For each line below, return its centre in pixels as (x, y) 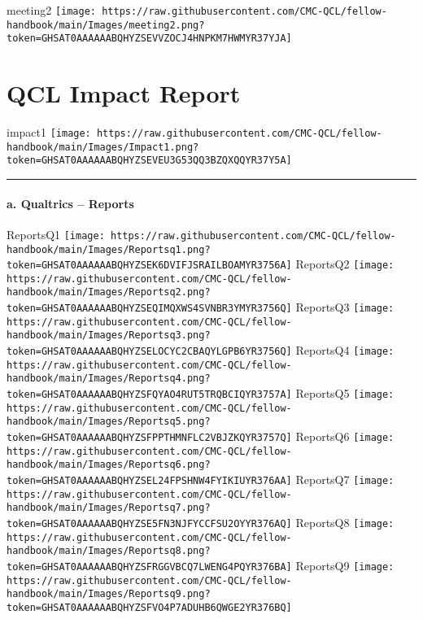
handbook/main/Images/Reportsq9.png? (109, 594)
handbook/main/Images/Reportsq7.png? (109, 508)
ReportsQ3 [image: (345, 307)
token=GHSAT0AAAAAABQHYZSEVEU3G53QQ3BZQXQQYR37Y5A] (149, 161)
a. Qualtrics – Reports (70, 203)
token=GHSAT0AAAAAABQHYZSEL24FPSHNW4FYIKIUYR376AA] (149, 481)
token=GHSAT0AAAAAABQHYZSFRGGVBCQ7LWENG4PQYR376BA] (149, 567)
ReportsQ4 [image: (345, 350)
